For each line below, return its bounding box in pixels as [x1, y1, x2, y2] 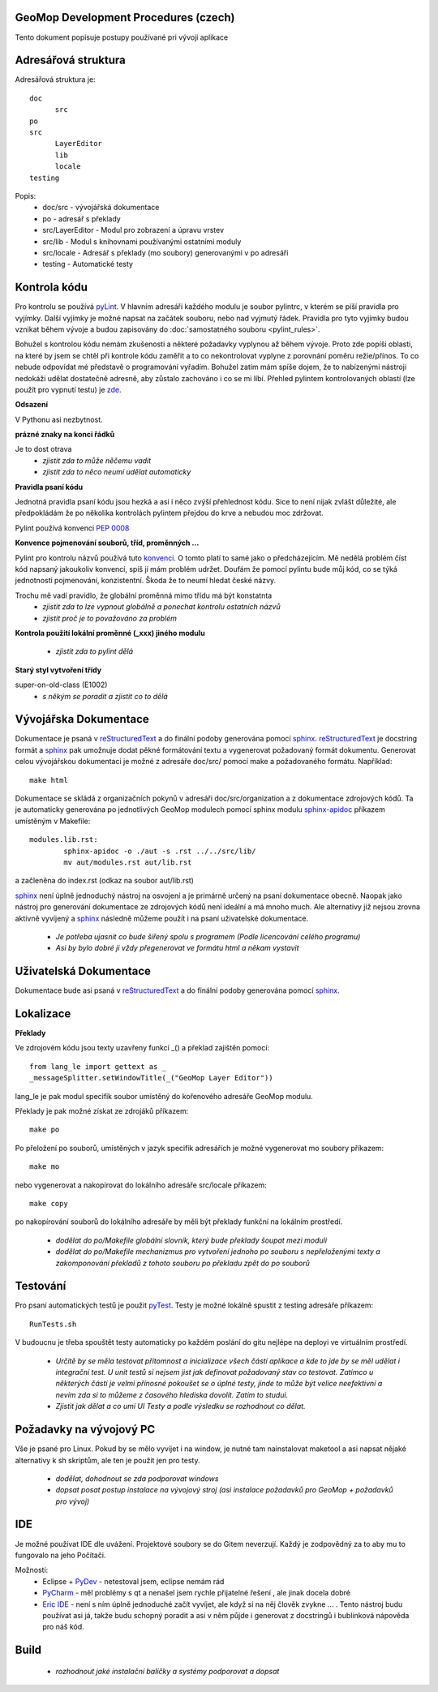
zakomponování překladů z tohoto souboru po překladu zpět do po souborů [55, 1258, 310, 1268]
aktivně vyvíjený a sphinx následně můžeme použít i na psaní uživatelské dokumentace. [15, 913, 309, 923]
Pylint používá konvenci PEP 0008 [15, 523, 130, 533]
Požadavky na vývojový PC [15, 1423, 156, 1436]
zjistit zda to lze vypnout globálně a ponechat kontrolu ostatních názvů [42, 602, 281, 612]
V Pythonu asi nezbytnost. [15, 414, 103, 424]
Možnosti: [15, 1565, 49, 1575]
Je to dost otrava [15, 444, 72, 454]
